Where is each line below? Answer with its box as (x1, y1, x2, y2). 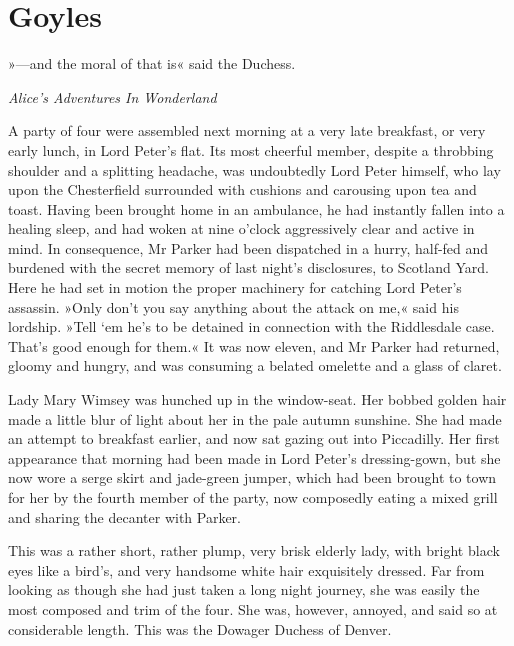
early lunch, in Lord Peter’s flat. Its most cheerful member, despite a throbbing (8, 139, 494, 160)
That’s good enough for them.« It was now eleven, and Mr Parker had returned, (8, 335, 500, 356)
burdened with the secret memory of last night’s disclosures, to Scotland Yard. (8, 257, 489, 278)
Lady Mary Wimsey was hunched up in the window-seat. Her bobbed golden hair (8, 389, 507, 410)
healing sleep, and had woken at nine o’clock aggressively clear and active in (8, 218, 475, 239)
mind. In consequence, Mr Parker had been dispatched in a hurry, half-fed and (8, 237, 489, 258)
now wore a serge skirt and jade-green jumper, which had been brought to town (8, 467, 497, 488)
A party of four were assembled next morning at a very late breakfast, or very (8, 120, 486, 141)
